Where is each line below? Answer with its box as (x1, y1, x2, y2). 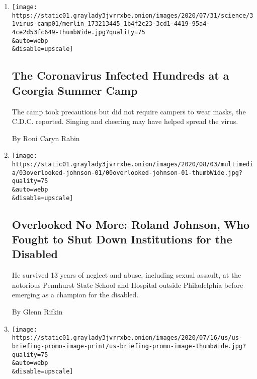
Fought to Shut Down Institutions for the (12, 231, 232, 247)
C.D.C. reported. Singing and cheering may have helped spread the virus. (12, 116, 238, 127)
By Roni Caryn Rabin (12, 133, 80, 143)
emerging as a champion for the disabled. (12, 289, 139, 300)
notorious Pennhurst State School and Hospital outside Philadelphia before (12, 279, 243, 290)
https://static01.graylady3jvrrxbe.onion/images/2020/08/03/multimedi (12, 160, 253, 168)
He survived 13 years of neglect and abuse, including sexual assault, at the (12, 270, 241, 280)
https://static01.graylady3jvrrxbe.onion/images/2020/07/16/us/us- (12, 334, 242, 342)
